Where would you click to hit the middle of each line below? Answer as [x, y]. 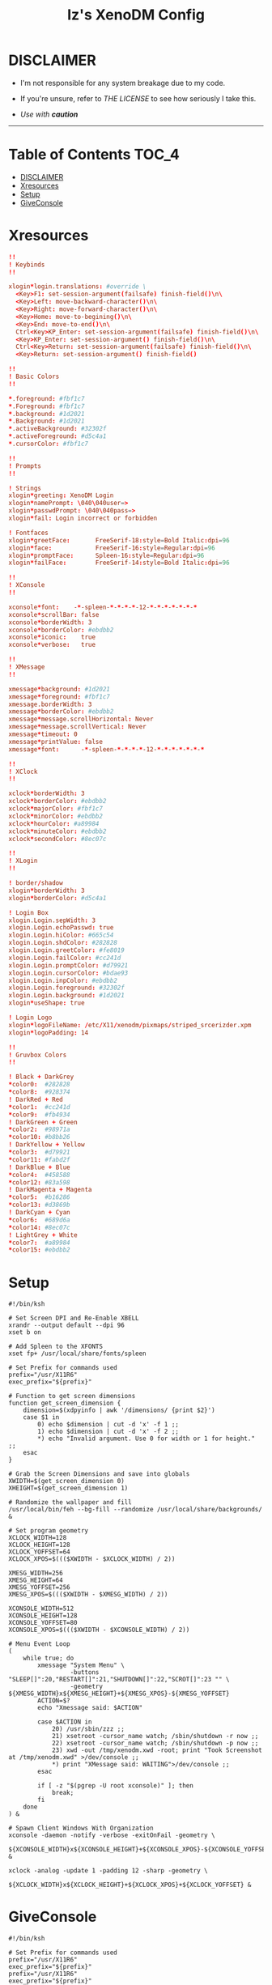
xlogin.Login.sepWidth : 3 [52, 920]
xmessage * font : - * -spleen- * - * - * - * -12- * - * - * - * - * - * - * [106, 749]
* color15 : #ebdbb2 [39, 1250]
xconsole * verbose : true [52, 645]
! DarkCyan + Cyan [39, 1213]
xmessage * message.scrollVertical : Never [78, 727]
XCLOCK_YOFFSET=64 [39, 1552]
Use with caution [49, 114]
